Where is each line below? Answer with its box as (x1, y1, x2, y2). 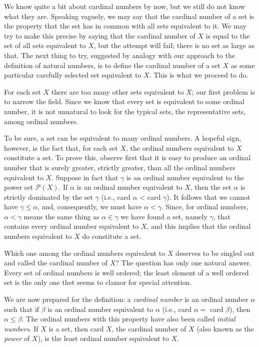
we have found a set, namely (120, 211, 207, 221)
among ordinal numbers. (4, 116, 78, 126)
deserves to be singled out (175, 247, 254, 258)
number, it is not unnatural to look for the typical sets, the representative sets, (4, 106, 246, 116)
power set (4, 182, 33, 192)
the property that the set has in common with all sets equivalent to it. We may (4, 21, 246, 31)
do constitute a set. (82, 231, 141, 241)
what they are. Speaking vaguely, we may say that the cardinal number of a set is (4, 11, 254, 21)
